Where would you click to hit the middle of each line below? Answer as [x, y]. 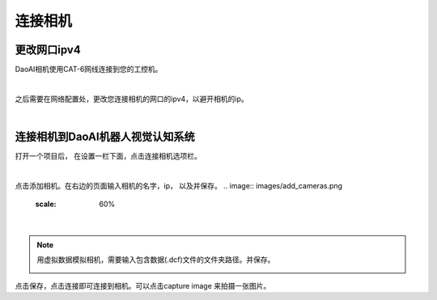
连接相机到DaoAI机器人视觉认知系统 [105, 137]
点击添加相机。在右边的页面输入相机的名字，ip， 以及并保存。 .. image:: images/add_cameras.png [179, 185]
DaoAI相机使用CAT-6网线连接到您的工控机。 [89, 70]
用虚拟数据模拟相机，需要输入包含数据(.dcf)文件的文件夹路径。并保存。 [156, 260]
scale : [46, 204]
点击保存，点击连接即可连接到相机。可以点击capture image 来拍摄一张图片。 [143, 285]
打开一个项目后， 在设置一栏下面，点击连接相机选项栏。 [108, 156]
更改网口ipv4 [48, 50]
